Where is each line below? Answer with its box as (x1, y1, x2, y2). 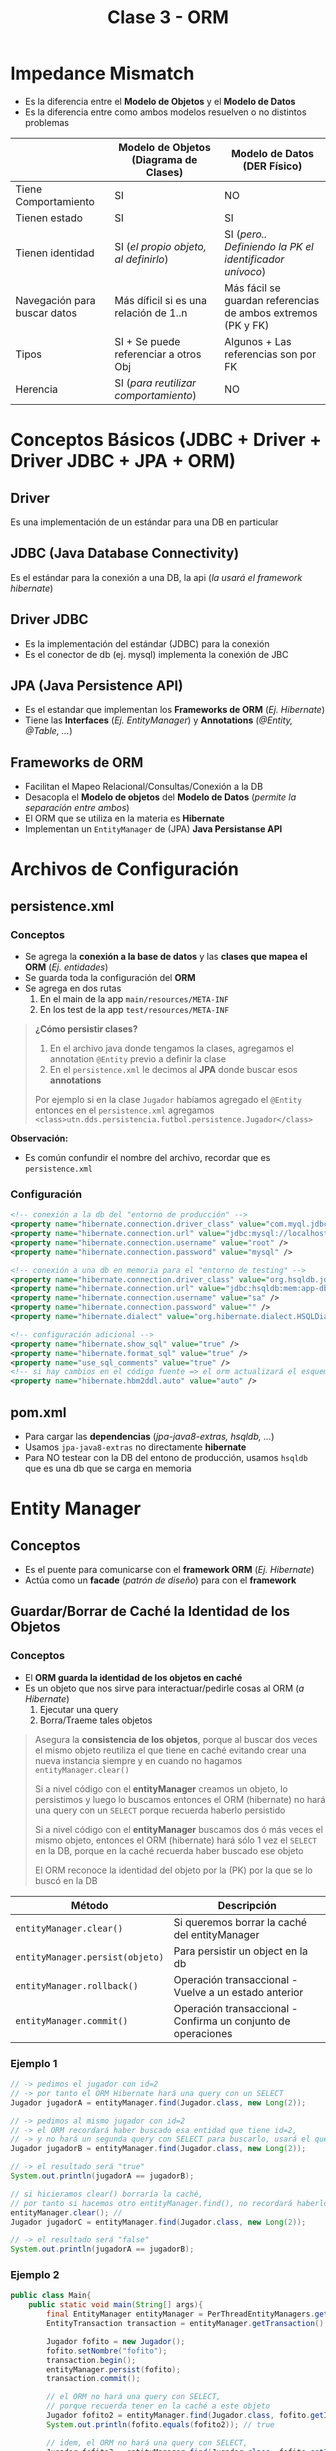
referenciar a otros (114, 347, 202, 361)
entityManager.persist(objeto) (15, 1951, 165, 1963)
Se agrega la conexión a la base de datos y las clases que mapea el (24, 951, 308, 963)
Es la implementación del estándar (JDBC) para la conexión (24, 637, 270, 650)
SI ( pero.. (224, 227, 268, 241)
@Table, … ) (24, 725, 73, 737)
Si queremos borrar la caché (173, 1915, 308, 1929)
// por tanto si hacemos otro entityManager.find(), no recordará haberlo (10, 2198, 329, 2208)
